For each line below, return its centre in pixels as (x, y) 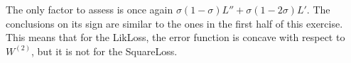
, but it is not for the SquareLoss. (104, 51)
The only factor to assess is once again (90, 9)
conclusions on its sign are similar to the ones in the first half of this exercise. (174, 23)
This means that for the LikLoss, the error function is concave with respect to (175, 37)
